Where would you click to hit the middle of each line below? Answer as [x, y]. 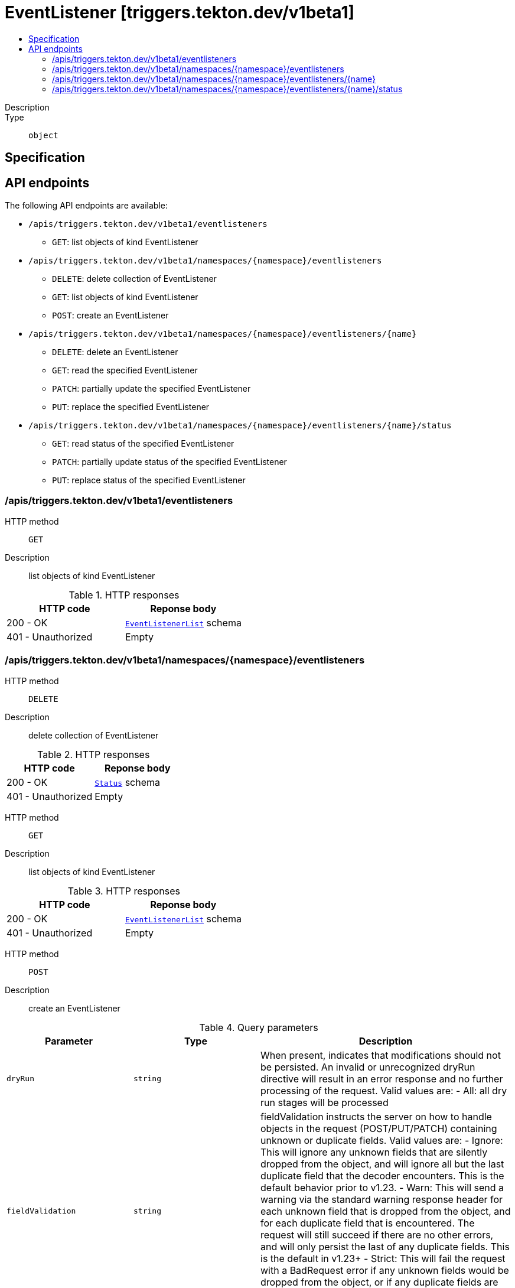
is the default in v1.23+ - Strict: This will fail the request [383, 1258]
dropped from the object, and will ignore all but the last [382, 1164]
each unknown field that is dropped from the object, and [386, 1211]
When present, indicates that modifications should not [381, 1055]
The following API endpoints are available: [86, 206]
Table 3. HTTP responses [124, 891]
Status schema [128, 782]
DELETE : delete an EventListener [115, 352]
